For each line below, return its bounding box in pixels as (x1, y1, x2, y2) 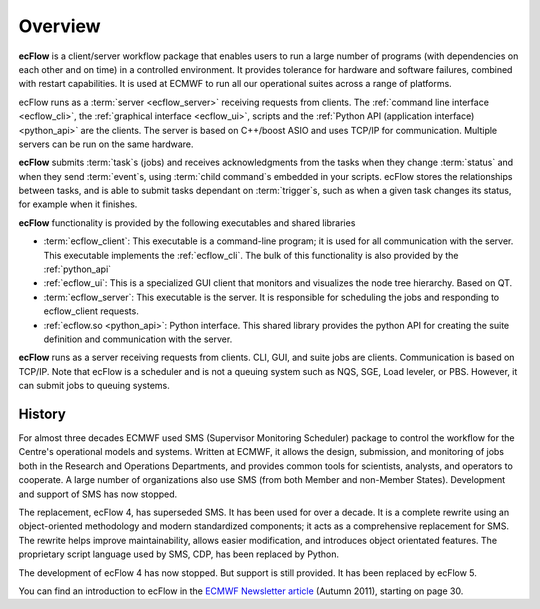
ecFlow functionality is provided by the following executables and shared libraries (18, 216, 356, 229)
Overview (18, 15, 101, 37)
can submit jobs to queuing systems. (18, 380, 170, 392)
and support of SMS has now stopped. (18, 488, 178, 500)
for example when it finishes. (18, 198, 138, 210)
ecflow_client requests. (43, 305, 139, 317)
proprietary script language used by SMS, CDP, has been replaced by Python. (18, 548, 340, 560)
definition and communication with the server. (43, 333, 233, 345)
